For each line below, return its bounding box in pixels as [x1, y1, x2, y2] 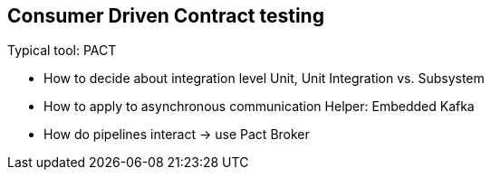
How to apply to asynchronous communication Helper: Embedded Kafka [43, 98, 475, 115]
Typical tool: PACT [7, 42, 117, 59]
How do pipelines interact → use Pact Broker [43, 126, 310, 143]
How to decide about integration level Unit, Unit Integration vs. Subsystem [43, 70, 485, 87]
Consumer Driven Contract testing [7, 5, 324, 27]
